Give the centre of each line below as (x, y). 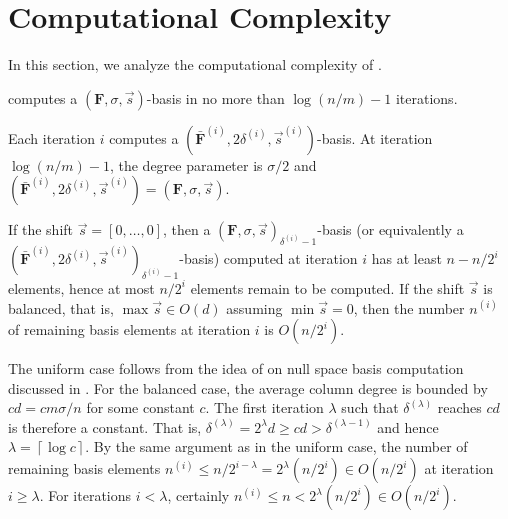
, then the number (409, 307)
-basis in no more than (215, 97)
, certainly (198, 495)
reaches (459, 407)
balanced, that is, (61, 307)
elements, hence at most (81, 287)
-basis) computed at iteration (268, 258)
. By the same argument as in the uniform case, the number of (276, 446)
